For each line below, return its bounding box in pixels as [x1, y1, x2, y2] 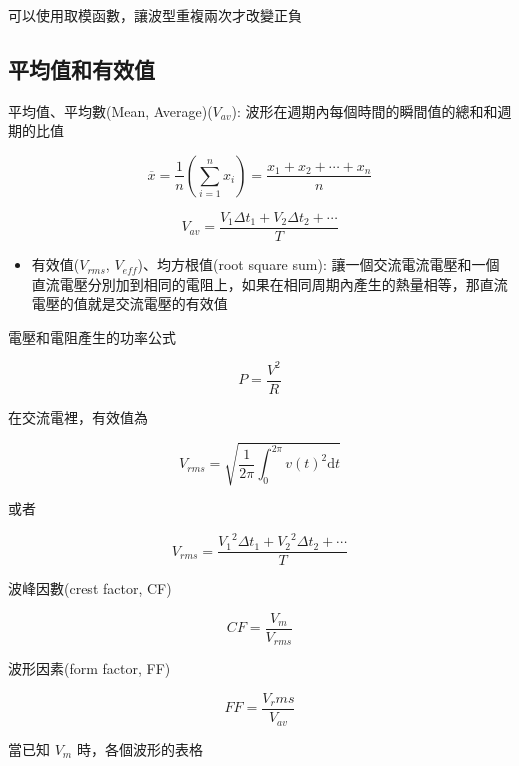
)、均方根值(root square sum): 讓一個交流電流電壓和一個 [137, 254, 500, 275]
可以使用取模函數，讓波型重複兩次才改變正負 [8, 5, 302, 25]
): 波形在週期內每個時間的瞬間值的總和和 [231, 100, 498, 121]
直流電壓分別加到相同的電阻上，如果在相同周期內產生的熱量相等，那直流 [31, 273, 508, 294]
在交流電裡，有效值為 [8, 406, 148, 427]
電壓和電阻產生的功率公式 [8, 326, 176, 347]
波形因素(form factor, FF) [8, 658, 171, 679]
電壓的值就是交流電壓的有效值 [31, 293, 228, 314]
